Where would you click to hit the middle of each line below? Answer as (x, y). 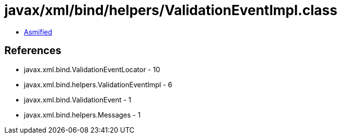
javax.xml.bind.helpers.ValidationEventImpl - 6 (98, 84)
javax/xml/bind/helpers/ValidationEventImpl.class (171, 10)
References (33, 51)
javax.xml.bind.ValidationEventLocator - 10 (92, 69)
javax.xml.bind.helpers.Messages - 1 (82, 115)
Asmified (38, 32)
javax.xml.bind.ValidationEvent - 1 (78, 99)
